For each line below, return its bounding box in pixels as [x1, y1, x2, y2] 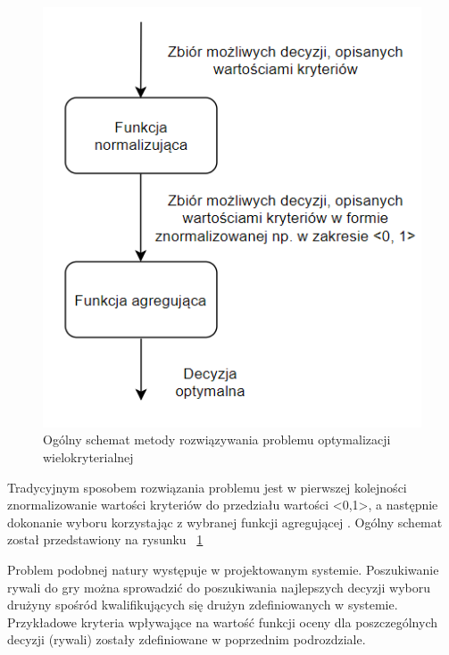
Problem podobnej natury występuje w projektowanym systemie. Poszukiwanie [7, 560, 439, 578]
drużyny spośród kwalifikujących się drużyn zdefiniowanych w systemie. [7, 595, 398, 614]
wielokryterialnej [43, 447, 134, 466]
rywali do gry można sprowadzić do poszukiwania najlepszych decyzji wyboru [7, 577, 431, 596]
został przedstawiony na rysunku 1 [7, 530, 204, 549]
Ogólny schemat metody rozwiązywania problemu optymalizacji [43, 430, 391, 449]
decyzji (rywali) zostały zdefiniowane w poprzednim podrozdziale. [7, 630, 366, 649]
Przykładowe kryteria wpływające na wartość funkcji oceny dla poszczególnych [7, 612, 438, 631]
